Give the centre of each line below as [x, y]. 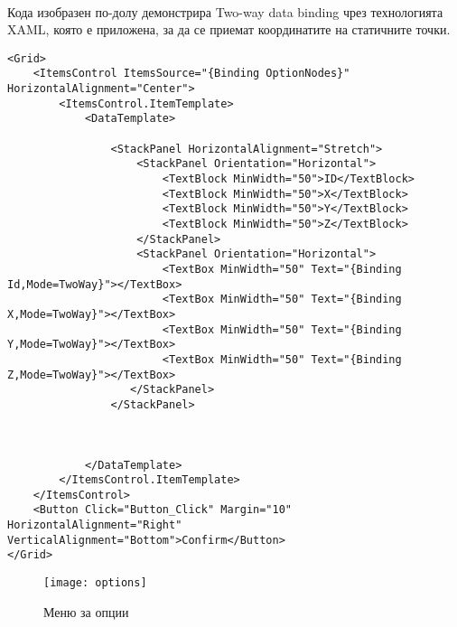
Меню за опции [86, 611]
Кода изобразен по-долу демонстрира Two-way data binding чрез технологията [225, 11]
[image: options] [95, 583]
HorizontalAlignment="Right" [95, 525]
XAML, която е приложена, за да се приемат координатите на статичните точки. [229, 29]
